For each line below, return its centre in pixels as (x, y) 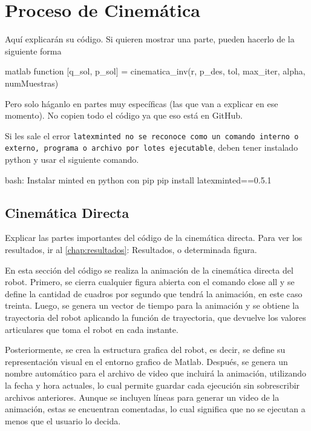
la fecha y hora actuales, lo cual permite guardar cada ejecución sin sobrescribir (152, 385)
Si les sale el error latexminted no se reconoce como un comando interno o (152, 135)
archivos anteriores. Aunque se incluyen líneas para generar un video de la (142, 397)
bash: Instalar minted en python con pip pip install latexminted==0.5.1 (138, 179)
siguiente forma (33, 51)
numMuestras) (32, 83)
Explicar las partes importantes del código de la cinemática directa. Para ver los (154, 238)
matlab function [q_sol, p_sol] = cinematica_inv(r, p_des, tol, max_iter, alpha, (155, 71)
